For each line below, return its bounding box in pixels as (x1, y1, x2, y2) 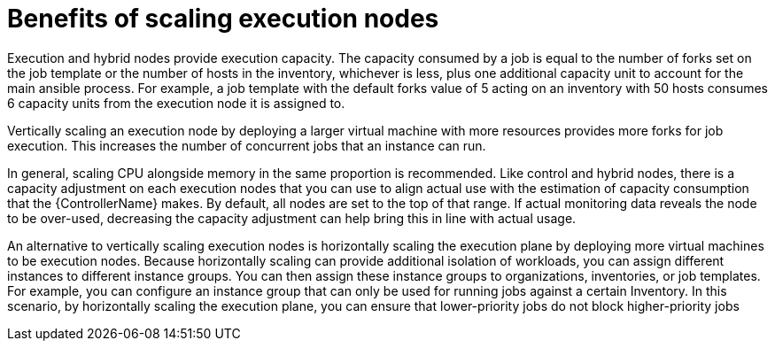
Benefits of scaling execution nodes (7, 4, 439, 34)
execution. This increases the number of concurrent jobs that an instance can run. (7, 137, 486, 153)
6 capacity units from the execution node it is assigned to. (7, 95, 345, 111)
